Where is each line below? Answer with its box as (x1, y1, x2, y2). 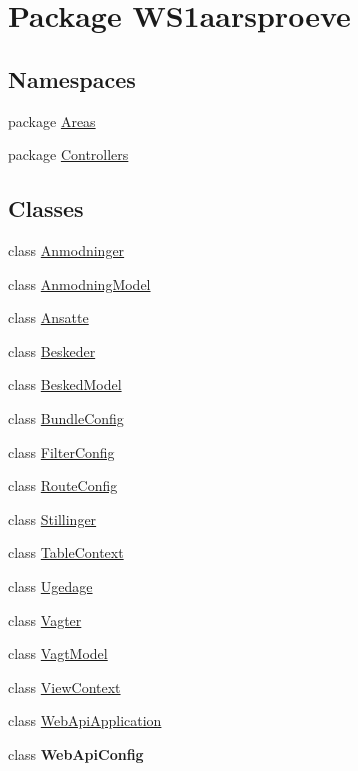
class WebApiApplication (8, 710, 162, 731)
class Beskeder (8, 340, 96, 361)
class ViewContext (8, 676, 121, 697)
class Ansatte (8, 307, 89, 328)
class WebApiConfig (8, 743, 144, 764)
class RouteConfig (8, 475, 118, 496)
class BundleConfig (8, 407, 124, 428)
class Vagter (8, 609, 82, 630)
